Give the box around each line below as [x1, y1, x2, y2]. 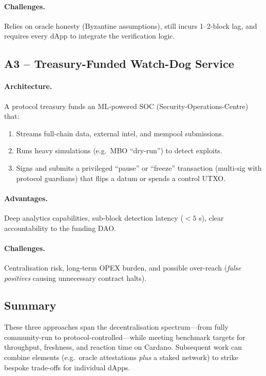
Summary [4, 297, 56, 313]
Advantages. [4, 192, 48, 203]
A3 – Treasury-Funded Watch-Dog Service [4, 56, 234, 71]
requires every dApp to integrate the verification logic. [4, 30, 175, 41]
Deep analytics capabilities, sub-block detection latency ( [4, 212, 183, 223]
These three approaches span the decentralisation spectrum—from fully [4, 321, 229, 332]
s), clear [199, 212, 224, 223]
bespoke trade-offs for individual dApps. [4, 362, 130, 372]
